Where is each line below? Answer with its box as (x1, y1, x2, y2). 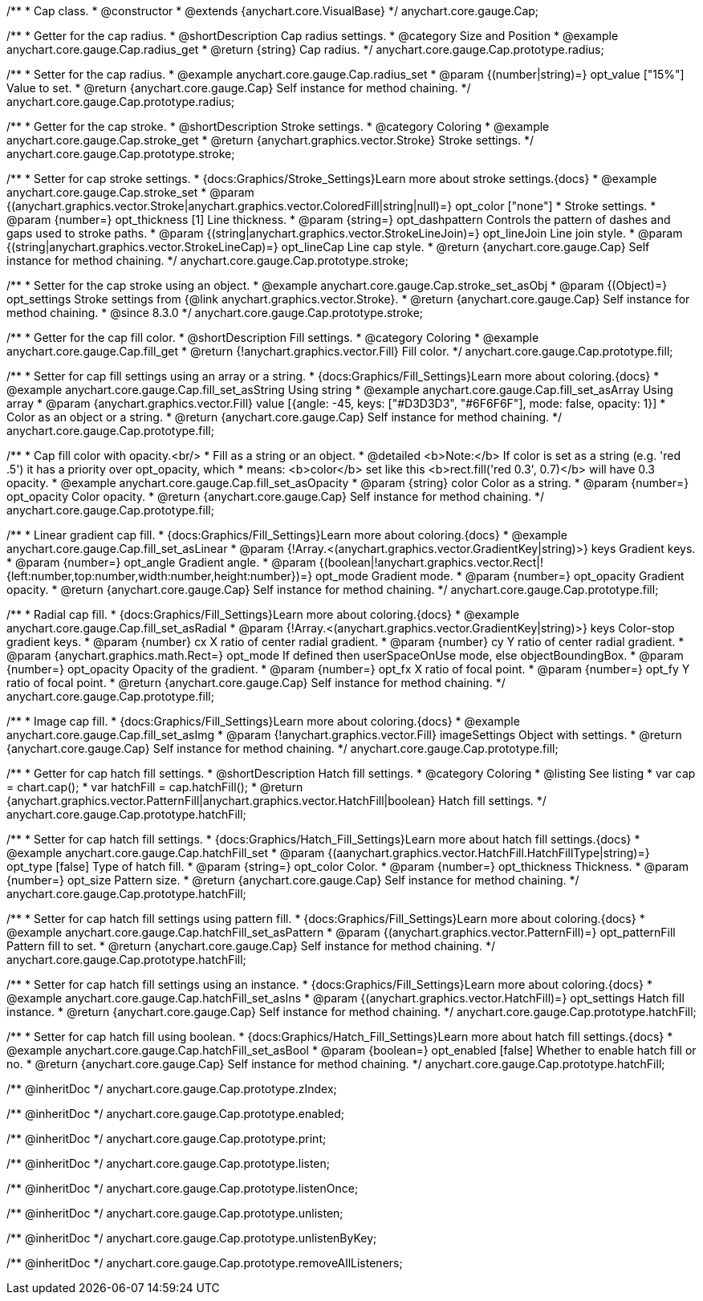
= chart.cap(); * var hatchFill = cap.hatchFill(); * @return (6, 780, 303, 794)
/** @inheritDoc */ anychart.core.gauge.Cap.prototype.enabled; (6, 1107, 344, 1120)
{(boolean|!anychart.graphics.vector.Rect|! (319, 555, 543, 569)
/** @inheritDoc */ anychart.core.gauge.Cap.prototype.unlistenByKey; (6, 1231, 377, 1245)
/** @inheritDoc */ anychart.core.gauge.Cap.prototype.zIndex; (6, 1082, 337, 1096)
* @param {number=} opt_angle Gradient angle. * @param (6, 555, 316, 569)
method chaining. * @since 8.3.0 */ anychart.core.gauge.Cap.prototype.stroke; (6, 306, 424, 319)
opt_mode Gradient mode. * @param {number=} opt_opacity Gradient (315, 569, 685, 583)
